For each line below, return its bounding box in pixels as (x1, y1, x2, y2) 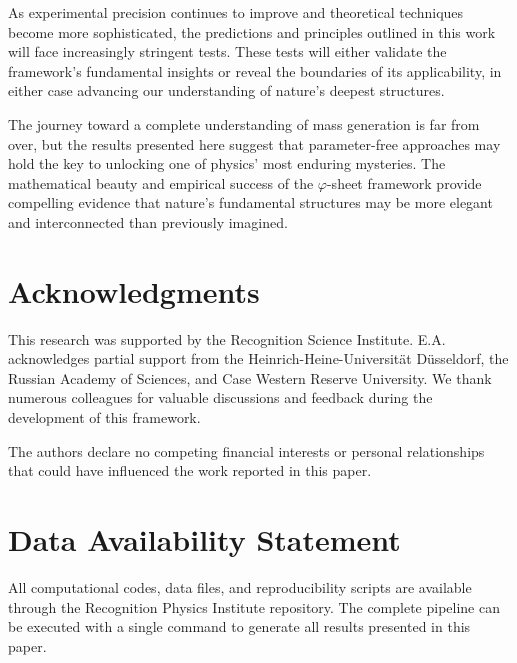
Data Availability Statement (8, 519, 401, 559)
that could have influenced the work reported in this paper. (8, 460, 372, 481)
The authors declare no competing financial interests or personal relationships (8, 440, 485, 461)
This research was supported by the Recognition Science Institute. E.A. (8, 328, 446, 349)
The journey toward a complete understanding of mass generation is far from (8, 113, 480, 134)
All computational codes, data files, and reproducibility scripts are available (8, 576, 472, 597)
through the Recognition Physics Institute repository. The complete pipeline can (8, 596, 500, 617)
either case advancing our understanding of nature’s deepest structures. (8, 80, 445, 101)
